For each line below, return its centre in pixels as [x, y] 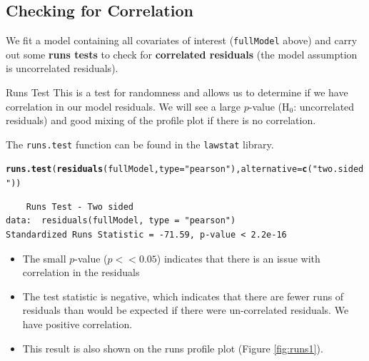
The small [44, 258]
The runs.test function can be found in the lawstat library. [140, 144]
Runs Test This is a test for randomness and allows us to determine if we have [177, 92]
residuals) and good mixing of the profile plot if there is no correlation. [161, 120]
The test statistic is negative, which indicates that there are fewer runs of [183, 296]
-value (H [269, 106]
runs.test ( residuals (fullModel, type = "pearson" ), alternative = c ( [159, 169]
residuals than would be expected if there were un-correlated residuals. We [186, 310]
